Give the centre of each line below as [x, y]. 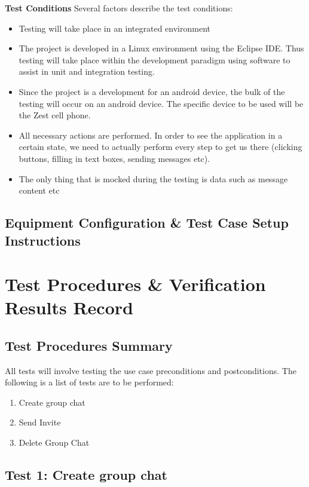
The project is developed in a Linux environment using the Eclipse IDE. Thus [161, 48]
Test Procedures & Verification [135, 284]
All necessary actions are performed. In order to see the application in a [151, 135]
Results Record [69, 307]
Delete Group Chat [54, 442]
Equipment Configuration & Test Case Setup [147, 223]
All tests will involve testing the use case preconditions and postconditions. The [151, 370]
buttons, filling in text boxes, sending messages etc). [114, 158]
